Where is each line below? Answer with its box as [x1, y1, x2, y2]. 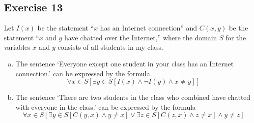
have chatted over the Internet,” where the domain [64, 32, 217, 42]
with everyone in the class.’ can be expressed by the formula [15, 101, 196, 112]
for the [226, 32, 246, 42]
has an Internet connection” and [100, 23, 198, 33]
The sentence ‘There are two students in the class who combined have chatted [15, 92, 251, 102]
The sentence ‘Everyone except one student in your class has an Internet [15, 58, 234, 68]
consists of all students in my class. [57, 42, 163, 52]
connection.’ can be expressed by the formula [15, 68, 150, 78]
